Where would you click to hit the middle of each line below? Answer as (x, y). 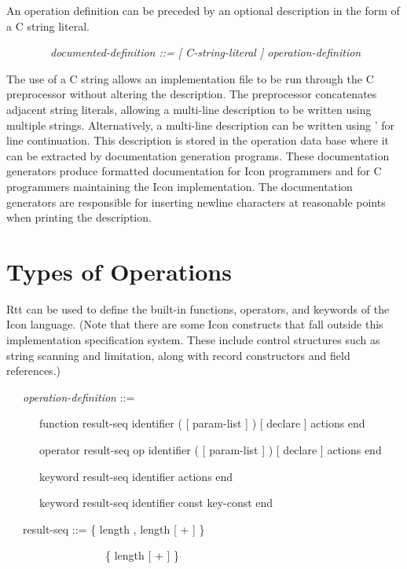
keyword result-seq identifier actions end (136, 476)
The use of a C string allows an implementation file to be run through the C (190, 78)
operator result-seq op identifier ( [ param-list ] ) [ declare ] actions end (210, 450)
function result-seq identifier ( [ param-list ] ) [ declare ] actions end (202, 423)
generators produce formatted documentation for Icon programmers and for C (194, 171)
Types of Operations (119, 271)
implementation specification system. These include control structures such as (193, 340)
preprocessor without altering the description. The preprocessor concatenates (192, 94)
